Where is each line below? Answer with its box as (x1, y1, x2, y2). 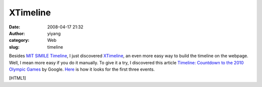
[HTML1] (9, 75, 26, 81)
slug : (9, 44, 19, 50)
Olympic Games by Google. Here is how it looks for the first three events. (9, 66, 155, 72)
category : (9, 37, 30, 43)
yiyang (47, 30, 61, 36)
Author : (9, 30, 25, 36)
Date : (9, 24, 20, 30)
